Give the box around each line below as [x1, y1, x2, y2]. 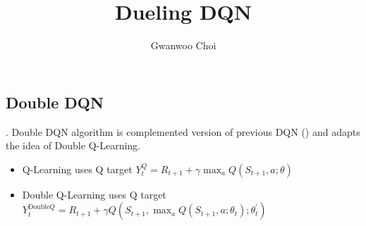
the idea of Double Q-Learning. [6, 138, 141, 153]
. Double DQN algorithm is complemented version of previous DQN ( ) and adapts [6, 124, 360, 139]
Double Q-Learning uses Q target [22, 187, 166, 201]
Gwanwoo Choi [150, 38, 216, 53]
